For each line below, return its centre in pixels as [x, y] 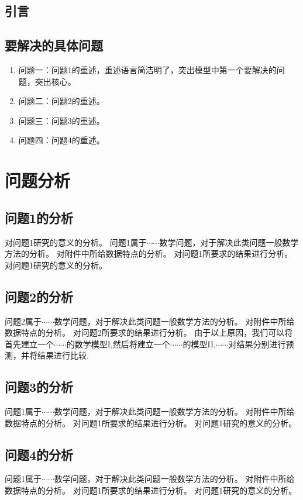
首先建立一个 [29, 344]
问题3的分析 [39, 387]
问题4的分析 [39, 454]
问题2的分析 [39, 296]
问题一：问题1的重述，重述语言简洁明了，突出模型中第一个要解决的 [147, 69]
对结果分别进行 [257, 344]
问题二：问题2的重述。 [61, 101]
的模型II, [199, 344]
